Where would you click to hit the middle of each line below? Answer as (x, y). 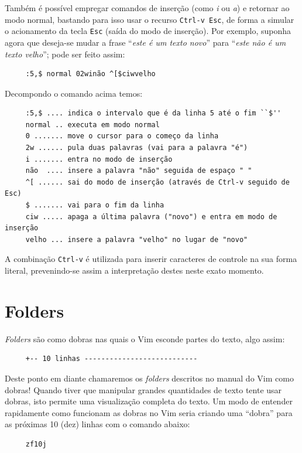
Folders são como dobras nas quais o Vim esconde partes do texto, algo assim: (145, 338)
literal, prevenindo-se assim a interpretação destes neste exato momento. (134, 270)
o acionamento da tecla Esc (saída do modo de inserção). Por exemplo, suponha (148, 31)
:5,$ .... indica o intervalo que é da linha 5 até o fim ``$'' (153, 113)
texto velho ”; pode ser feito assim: (65, 54)
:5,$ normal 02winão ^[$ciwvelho (90, 74)
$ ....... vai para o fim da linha (95, 205)
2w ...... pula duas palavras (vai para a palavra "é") (137, 148)
